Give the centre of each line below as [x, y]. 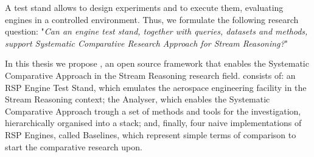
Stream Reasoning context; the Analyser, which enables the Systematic [138, 99]
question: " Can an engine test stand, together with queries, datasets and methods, [156, 31]
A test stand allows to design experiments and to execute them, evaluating [144, 7]
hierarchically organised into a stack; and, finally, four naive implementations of [153, 123]
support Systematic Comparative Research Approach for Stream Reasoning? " [146, 43]
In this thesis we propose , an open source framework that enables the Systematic [157, 63]
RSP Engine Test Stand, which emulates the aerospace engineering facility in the [156, 87]
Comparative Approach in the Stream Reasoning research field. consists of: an [150, 75]
